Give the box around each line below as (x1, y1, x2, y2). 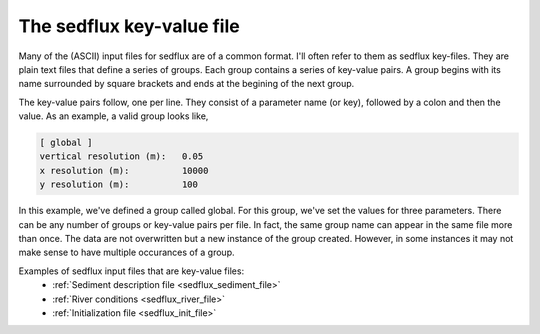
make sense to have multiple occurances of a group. (18, 246, 235, 259)
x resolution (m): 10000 (39, 165, 209, 176)
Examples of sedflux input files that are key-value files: (18, 265, 245, 277)
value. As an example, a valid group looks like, (18, 110, 209, 122)
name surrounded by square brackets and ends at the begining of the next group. (18, 78, 355, 90)
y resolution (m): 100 (39, 179, 199, 190)
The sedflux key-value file (18, 15, 240, 37)
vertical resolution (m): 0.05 (39, 151, 204, 162)
